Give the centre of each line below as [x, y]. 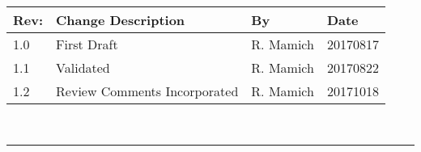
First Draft [87, 44]
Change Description [121, 20]
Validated [83, 68]
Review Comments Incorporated [147, 91]
